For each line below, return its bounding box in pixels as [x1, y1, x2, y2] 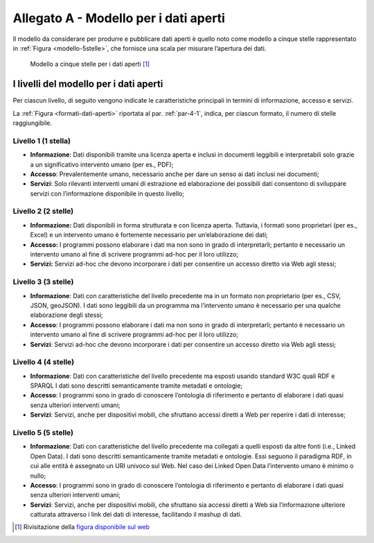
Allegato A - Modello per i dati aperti [12, 10, 225, 26]
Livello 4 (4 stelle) [12, 357, 75, 367]
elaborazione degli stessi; [30, 311, 103, 319]
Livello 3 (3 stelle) [12, 277, 74, 287]
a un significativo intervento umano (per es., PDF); [30, 160, 174, 169]
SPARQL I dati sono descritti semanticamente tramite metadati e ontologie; [30, 381, 243, 390]
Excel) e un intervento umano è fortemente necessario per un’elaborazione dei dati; [30, 231, 268, 239]
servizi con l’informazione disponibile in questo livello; [30, 189, 185, 198]
